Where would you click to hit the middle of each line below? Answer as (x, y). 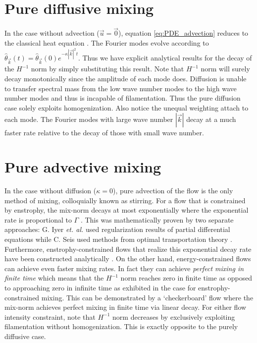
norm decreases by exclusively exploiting (174, 316)
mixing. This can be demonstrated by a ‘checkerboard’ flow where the (147, 297)
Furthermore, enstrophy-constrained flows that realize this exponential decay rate (128, 249)
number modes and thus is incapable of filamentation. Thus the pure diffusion (123, 98)
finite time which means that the (54, 278)
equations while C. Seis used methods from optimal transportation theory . (118, 239)
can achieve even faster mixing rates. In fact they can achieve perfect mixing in (124, 268)
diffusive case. (25, 336)
